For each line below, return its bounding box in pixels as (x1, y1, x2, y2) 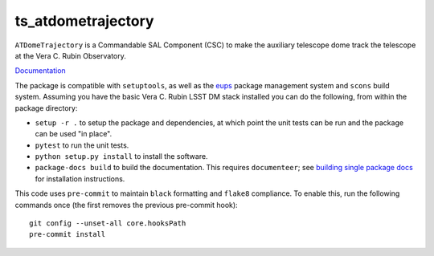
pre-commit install (29, 230, 106, 239)
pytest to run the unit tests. (35, 140, 129, 150)
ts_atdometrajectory (14, 12, 154, 30)
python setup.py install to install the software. (35, 152, 208, 161)
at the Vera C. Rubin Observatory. (14, 51, 126, 60)
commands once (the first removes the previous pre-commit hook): (14, 200, 238, 209)
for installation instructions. (35, 173, 125, 184)
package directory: (14, 103, 78, 112)
